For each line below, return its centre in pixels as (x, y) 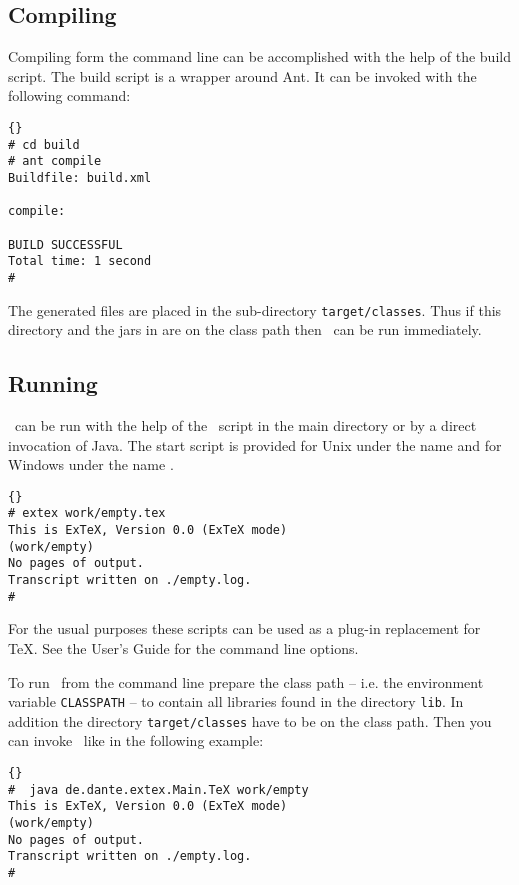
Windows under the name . (91, 464)
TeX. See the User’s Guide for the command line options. (183, 647)
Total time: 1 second (80, 261)
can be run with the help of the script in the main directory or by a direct (245, 425)
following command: (69, 95)
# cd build (44, 144)
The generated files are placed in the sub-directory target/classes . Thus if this (255, 309)
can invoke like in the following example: (136, 740)
